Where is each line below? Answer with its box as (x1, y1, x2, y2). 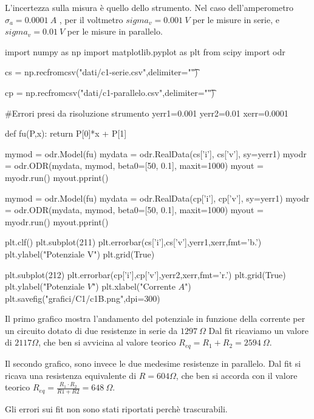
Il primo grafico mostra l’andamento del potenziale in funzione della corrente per (5, 312, 305, 325)
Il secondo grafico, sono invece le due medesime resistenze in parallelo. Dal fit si (5, 356, 301, 369)
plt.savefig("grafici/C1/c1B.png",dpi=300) (5, 291, 160, 304)
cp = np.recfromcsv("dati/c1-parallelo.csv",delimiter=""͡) (5, 86, 214, 98)
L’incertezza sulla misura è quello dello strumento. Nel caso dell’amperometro (5, 1, 294, 13)
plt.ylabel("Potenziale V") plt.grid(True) (5, 247, 155, 260)
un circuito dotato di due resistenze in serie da (5, 324, 178, 336)
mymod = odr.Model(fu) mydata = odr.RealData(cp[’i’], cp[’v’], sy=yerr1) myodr (5, 191, 310, 204)
